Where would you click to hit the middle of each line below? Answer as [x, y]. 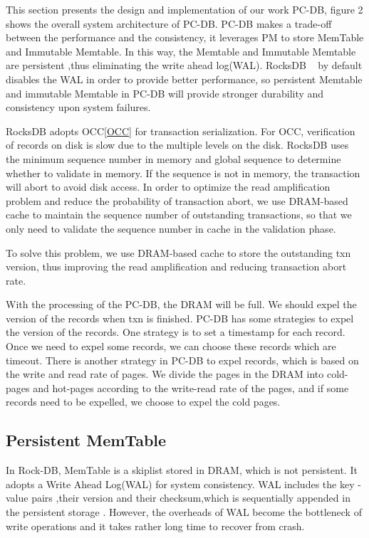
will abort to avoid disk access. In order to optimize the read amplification [168, 187]
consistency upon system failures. [78, 107]
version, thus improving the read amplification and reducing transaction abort [176, 267]
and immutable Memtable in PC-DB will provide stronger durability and [165, 93]
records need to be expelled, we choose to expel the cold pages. [143, 402]
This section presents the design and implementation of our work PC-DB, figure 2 [184, 9]
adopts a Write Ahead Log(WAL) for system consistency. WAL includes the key [180, 484]
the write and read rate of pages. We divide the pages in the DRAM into [165, 374]
